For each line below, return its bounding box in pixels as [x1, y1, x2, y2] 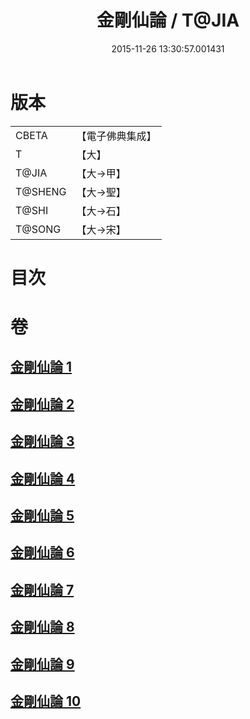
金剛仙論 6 [10, 544, 75, 561]
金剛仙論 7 [10, 581, 75, 598]
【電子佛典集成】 [76, 129, 157, 143]
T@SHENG [15, 184, 67, 198]
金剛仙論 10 [10, 692, 82, 710]
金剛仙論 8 [10, 619, 75, 636]
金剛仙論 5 [10, 507, 75, 525]
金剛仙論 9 [10, 656, 75, 673]
